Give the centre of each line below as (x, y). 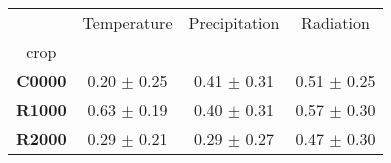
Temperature (127, 22)
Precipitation (234, 22)
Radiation (335, 22)
